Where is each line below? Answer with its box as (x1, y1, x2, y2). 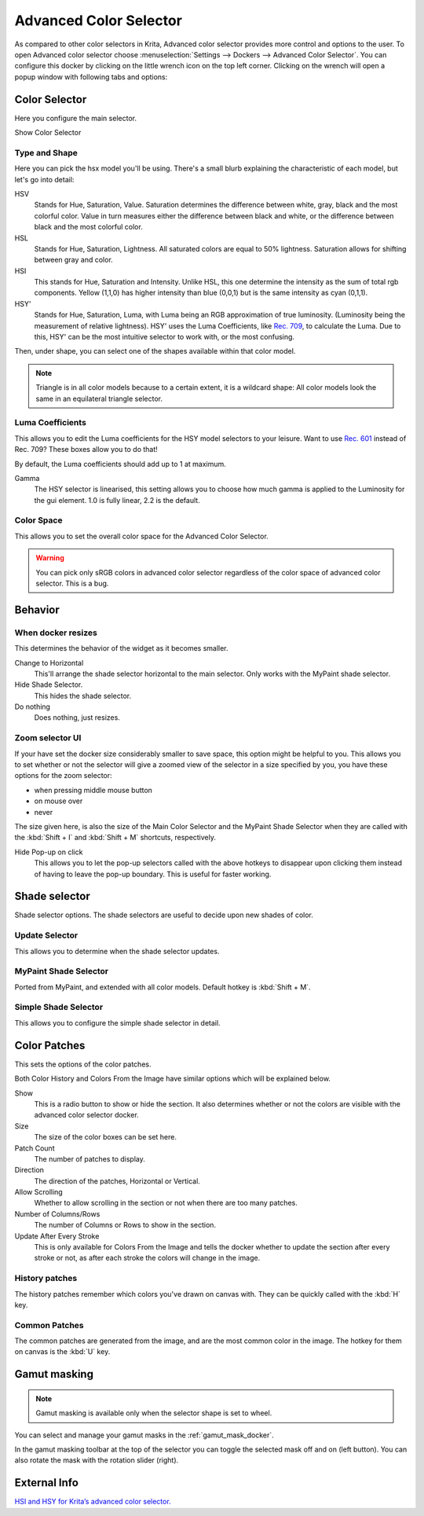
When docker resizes (14, 627, 97, 638)
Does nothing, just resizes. (34, 713, 121, 722)
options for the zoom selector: (14, 771, 113, 780)
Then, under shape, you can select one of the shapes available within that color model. (14, 347, 296, 356)
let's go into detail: (14, 174, 75, 184)
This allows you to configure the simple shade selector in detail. (14, 1018, 221, 1027)
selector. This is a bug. (35, 578, 109, 588)
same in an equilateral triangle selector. (35, 394, 163, 403)
